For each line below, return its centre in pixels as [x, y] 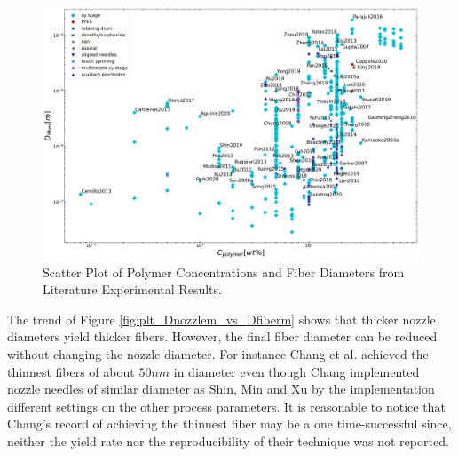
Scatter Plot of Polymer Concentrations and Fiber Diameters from [224, 272]
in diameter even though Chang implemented [296, 371]
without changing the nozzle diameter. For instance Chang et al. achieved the [218, 354]
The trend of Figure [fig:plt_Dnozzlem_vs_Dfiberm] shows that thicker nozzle [221, 319]
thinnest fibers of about [71, 371]
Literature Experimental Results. [132, 289]
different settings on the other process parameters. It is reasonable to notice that [226, 406]
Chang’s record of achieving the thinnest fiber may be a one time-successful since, [229, 424]
